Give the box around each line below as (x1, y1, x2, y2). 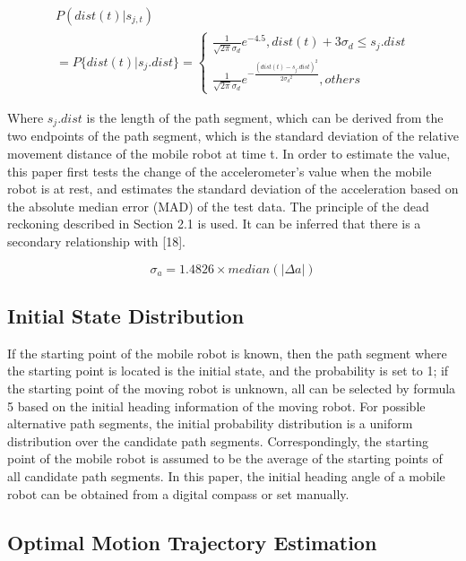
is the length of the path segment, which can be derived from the (86, 108, 444, 126)
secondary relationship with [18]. (7, 232, 186, 251)
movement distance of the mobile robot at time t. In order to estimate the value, (7, 144, 451, 163)
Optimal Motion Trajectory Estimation (7, 528, 377, 556)
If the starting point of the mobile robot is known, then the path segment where (7, 343, 447, 362)
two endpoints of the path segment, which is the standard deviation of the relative (7, 126, 459, 145)
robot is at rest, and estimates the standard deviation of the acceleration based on (7, 179, 459, 198)
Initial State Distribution (7, 302, 245, 329)
